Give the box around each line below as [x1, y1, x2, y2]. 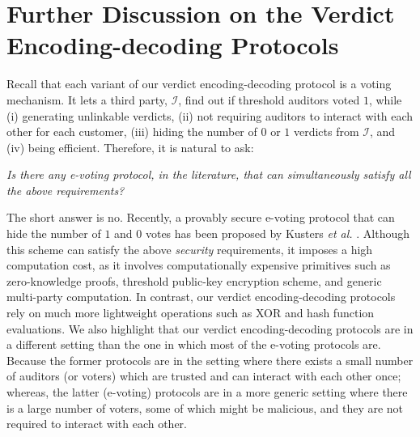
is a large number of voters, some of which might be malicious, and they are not [6, 399, 404, 416]
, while [368, 91, 402, 108]
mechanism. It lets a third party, [6, 91, 168, 108]
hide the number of [6, 225, 101, 242]
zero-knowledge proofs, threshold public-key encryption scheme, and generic [6, 272, 382, 289]
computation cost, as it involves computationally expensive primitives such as [6, 257, 391, 274]
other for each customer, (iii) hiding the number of [6, 123, 257, 140]
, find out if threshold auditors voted [178, 91, 360, 108]
